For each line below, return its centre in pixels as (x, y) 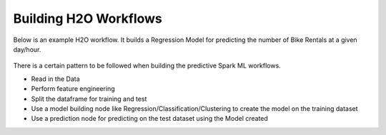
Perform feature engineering (73, 89)
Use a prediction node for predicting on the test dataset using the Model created (149, 119)
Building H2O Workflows (88, 18)
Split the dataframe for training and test (89, 99)
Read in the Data (55, 79)
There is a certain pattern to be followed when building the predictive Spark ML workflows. (147, 66)
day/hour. (27, 49)
